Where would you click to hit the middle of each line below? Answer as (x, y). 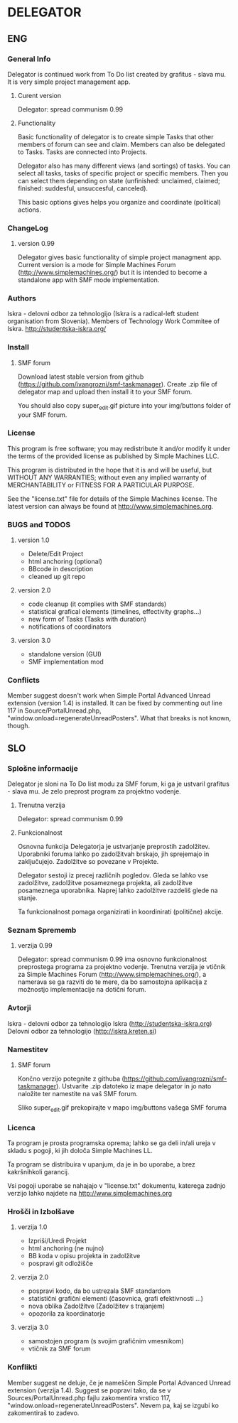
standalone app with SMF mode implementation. (88, 280)
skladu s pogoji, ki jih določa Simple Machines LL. (80, 1151)
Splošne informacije (43, 768)
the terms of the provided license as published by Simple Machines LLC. (113, 456)
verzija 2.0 (33, 1277)
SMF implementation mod (66, 662)
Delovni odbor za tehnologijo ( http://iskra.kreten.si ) (82, 1031)
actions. (29, 210)
